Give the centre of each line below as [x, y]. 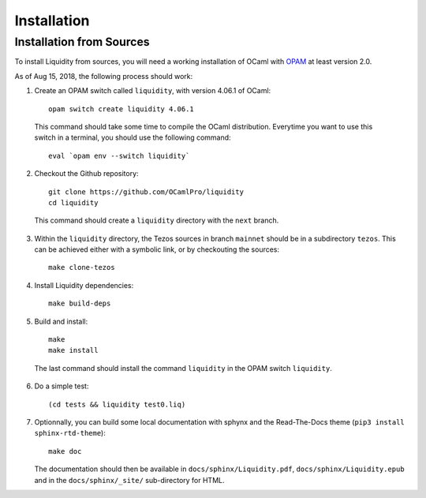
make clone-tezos [82, 268]
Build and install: [61, 321]
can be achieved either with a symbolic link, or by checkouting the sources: [157, 249]
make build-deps [80, 303]
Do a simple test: [62, 386]
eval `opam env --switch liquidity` [119, 155]
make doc [65, 451]
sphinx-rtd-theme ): [70, 433]
